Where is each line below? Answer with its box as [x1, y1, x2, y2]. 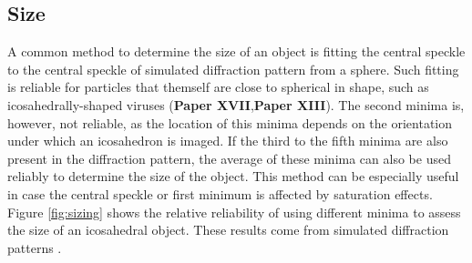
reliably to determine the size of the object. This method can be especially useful [7, 167, 459, 186]
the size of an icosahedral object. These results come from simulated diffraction [7, 220, 449, 239]
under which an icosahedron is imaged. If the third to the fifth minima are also [7, 131, 448, 150]
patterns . [7, 238, 62, 257]
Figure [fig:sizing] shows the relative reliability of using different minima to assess [7, 202, 461, 221]
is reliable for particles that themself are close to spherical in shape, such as [7, 77, 429, 96]
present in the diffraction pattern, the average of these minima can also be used [7, 148, 451, 167]
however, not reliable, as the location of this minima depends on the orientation [7, 113, 453, 132]
